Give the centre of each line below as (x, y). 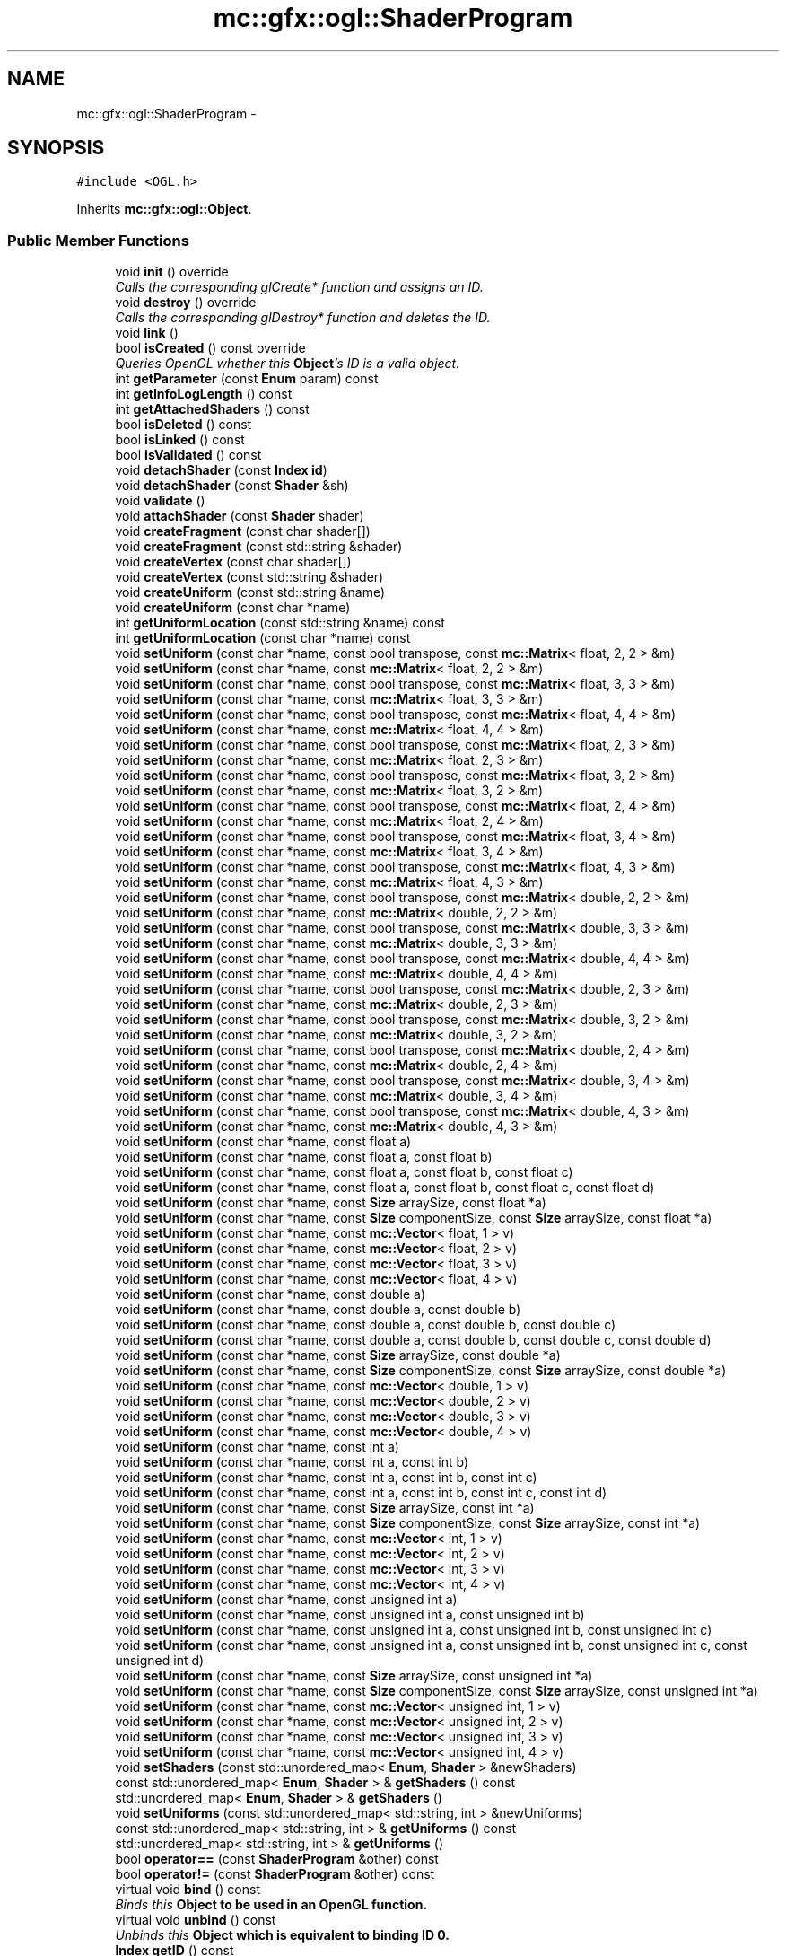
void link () (147, 333)
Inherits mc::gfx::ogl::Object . (164, 209)
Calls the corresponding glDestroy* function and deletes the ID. (303, 318)
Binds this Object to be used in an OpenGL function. (271, 1905)
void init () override (172, 272)
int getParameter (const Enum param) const (247, 379)
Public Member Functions (98, 240)
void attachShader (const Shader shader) (240, 516)
